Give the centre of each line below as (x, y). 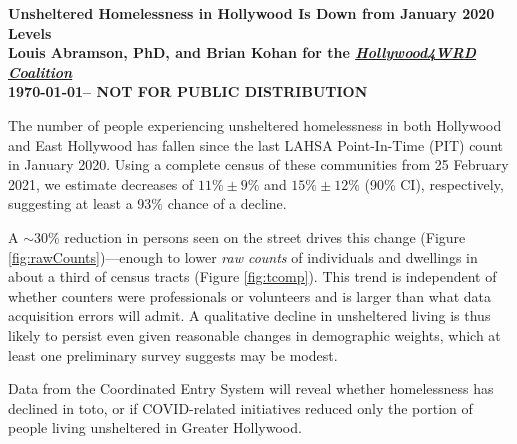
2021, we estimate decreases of (101, 183)
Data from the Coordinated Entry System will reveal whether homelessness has (251, 388)
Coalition (40, 71)
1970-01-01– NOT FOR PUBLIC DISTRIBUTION (188, 91)
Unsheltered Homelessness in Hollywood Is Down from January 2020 (251, 13)
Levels (30, 32)
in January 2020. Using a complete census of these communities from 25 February (258, 164)
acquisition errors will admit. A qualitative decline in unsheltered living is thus (249, 315)
